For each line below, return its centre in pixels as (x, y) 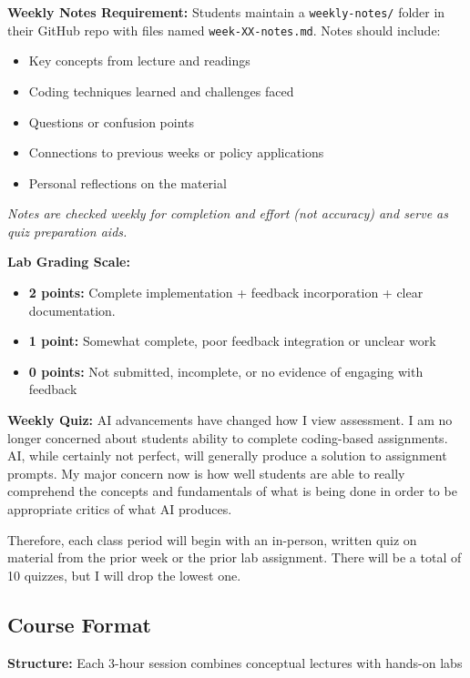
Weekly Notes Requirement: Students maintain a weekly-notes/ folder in (226, 12)
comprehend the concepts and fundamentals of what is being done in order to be (232, 491)
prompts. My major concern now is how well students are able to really (206, 473)
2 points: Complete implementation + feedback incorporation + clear (226, 293)
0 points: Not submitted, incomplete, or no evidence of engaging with (226, 371)
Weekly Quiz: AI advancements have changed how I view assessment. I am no (230, 420)
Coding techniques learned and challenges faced (161, 91)
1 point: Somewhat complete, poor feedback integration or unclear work (232, 341)
